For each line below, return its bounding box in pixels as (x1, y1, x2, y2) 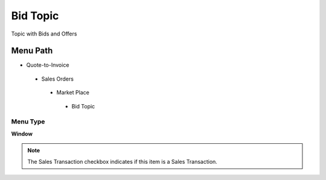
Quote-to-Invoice (26, 61, 69, 69)
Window (11, 130, 33, 137)
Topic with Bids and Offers (11, 30, 77, 37)
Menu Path (11, 46, 53, 56)
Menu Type (11, 117, 45, 126)
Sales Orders (41, 75, 74, 82)
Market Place (56, 89, 90, 96)
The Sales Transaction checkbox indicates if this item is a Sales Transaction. (27, 158, 217, 165)
